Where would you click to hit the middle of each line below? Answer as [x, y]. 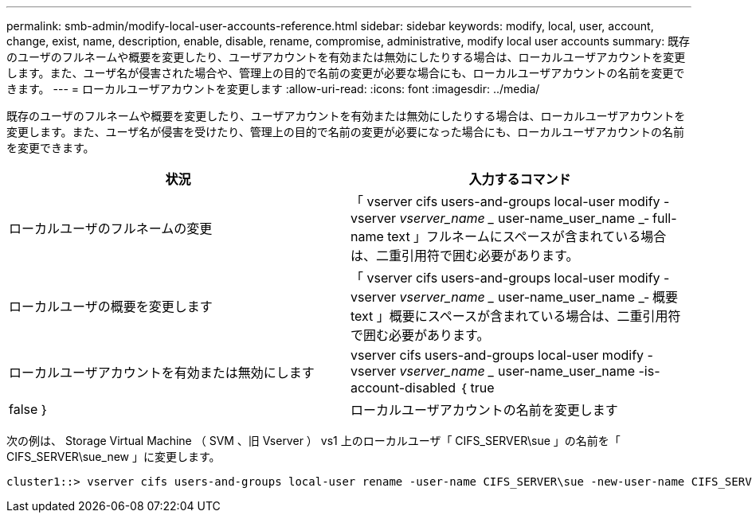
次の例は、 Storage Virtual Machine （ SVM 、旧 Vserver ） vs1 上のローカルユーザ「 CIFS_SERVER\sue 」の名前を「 [313, 441]
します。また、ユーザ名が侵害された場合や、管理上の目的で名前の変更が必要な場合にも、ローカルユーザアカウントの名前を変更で [346, 73]
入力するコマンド [520, 179]
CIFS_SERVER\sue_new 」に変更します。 [114, 457]
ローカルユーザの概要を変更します [111, 306]
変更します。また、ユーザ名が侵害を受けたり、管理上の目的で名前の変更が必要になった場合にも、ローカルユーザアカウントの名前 [346, 132]
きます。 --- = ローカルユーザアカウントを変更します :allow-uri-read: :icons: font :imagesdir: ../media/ [273, 89]
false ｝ [29, 409]
